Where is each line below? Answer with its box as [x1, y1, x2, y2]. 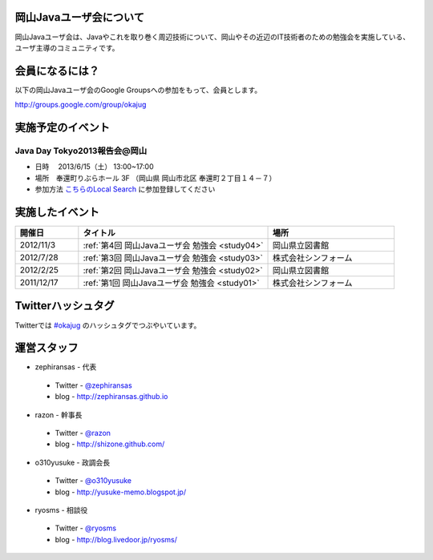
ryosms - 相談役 [34, 505, 88, 514]
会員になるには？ [14, 64, 99, 78]
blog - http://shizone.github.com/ [55, 439, 165, 449]
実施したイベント [14, 205, 99, 219]
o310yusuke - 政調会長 [34, 457, 111, 467]
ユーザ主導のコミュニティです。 [14, 42, 119, 52]
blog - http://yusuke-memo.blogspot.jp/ [55, 487, 187, 497]
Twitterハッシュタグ [14, 299, 115, 312]
